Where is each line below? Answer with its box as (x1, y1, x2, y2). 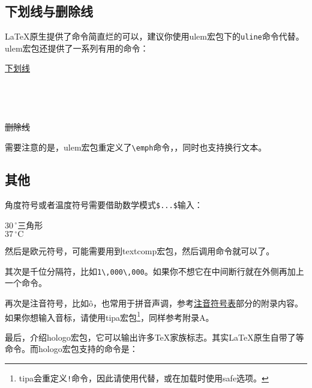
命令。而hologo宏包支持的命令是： (5, 342, 138, 355)
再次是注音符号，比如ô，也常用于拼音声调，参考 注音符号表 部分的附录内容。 (5, 296, 303, 309)
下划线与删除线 (5, 2, 93, 20)
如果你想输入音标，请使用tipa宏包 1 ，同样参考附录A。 (5, 309, 214, 323)
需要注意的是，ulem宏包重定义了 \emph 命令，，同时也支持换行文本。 (5, 141, 267, 154)
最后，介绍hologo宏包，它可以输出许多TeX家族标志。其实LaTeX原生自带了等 (5, 330, 304, 343)
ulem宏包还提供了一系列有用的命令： (5, 41, 149, 54)
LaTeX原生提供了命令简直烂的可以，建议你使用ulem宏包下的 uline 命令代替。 (5, 30, 304, 43)
